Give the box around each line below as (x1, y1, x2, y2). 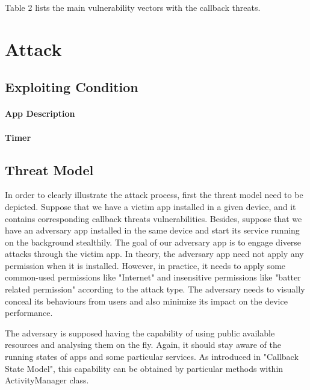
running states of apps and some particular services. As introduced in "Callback (5, 350, 299, 363)
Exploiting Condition (5, 78, 138, 96)
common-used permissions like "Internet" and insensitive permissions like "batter (5, 271, 301, 283)
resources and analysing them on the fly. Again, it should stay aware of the (5, 338, 282, 351)
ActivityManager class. (5, 374, 89, 386)
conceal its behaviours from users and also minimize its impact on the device (5, 294, 288, 307)
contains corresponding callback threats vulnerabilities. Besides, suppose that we (5, 212, 302, 224)
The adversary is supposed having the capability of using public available (5, 326, 275, 339)
